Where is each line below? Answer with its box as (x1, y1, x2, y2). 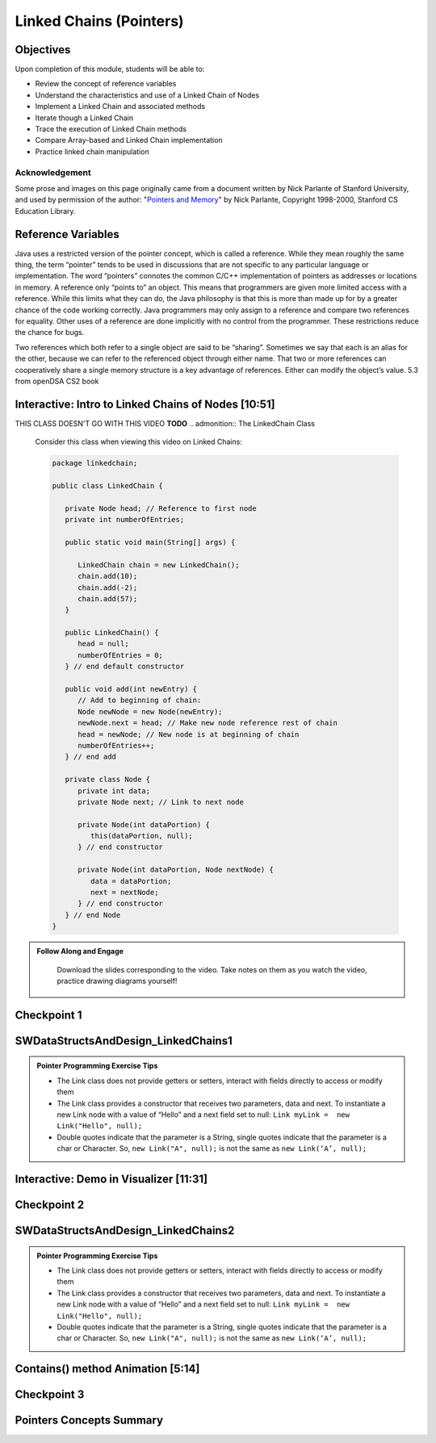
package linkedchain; (52, 458, 138, 468)
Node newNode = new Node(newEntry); (78, 707, 223, 716)
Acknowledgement (15, 166, 92, 178)
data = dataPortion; (90, 876, 172, 885)
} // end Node (65, 910, 121, 919)
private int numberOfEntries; (65, 515, 185, 525)
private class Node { (65, 775, 151, 784)
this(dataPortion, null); (90, 831, 193, 841)
